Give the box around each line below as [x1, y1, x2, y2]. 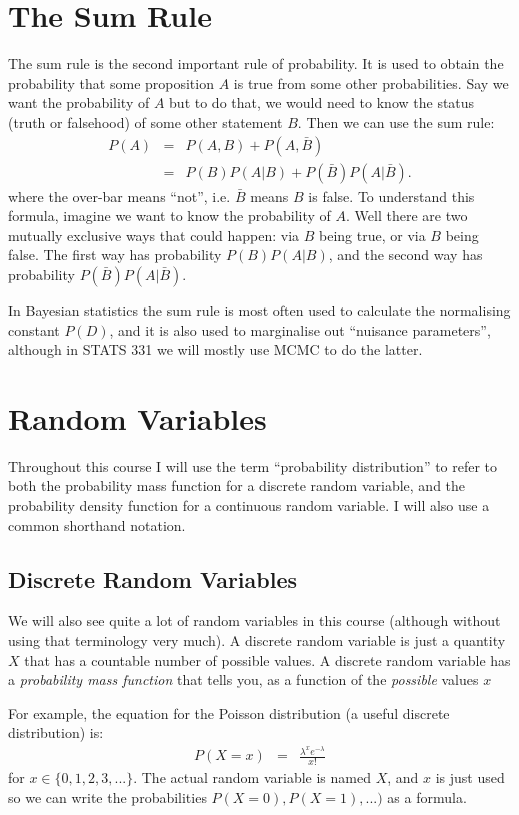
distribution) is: [8, 722, 104, 743]
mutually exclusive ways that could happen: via [8, 224, 300, 245]
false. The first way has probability [8, 244, 222, 265]
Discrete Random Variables [8, 563, 298, 594]
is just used [435, 766, 505, 787]
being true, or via [319, 224, 426, 245]
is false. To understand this [308, 185, 475, 206]
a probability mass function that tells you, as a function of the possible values [8, 669, 479, 690]
